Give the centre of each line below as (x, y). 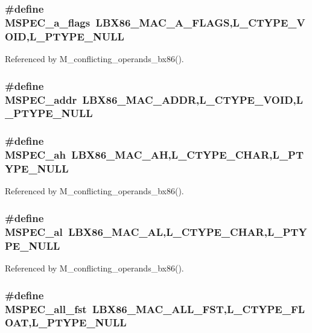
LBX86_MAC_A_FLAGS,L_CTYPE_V (200, 22)
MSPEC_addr (41, 99)
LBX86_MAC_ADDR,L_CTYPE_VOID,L (193, 99)
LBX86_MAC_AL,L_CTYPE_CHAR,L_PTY (188, 231)
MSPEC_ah (35, 155)
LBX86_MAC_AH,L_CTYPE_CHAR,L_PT (188, 155)
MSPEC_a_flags (48, 22)
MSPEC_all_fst (46, 309)
